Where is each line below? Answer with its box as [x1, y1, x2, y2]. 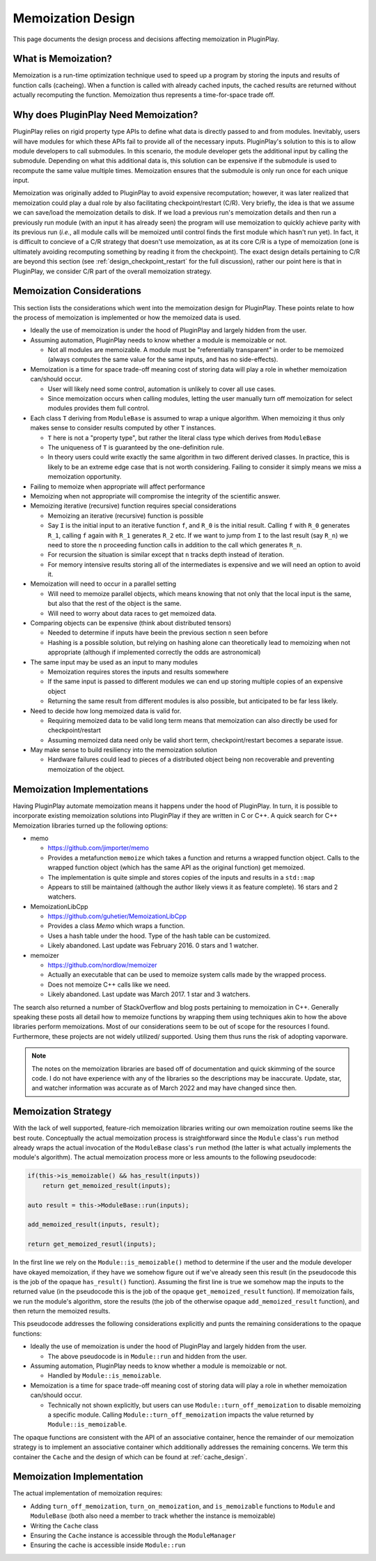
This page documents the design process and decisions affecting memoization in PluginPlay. [13, 35, 280, 43]
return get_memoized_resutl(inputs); [27, 1240, 157, 1248]
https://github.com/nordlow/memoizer [47, 961, 157, 969]
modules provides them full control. [47, 404, 150, 413]
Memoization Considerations [13, 285, 142, 297]
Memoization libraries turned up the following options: [13, 821, 169, 830]
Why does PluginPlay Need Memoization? [13, 109, 198, 121]
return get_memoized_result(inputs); [42, 1182, 171, 1189]
